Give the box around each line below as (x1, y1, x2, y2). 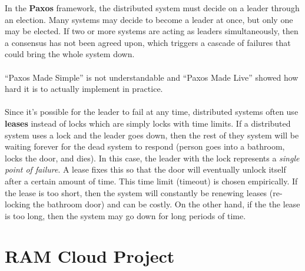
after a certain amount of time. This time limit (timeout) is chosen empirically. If (5, 174, 298, 187)
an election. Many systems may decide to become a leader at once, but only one (5, 13, 293, 25)
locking (5, 198, 31, 210)
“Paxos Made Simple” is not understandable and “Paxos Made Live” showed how (5, 71, 299, 83)
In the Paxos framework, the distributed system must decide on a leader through (5, 2, 300, 14)
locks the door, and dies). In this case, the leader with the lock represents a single (5, 151, 300, 164)
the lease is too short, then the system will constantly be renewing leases (5, 186, 267, 199)
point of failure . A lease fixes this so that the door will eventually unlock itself (5, 163, 286, 176)
